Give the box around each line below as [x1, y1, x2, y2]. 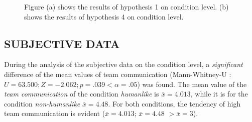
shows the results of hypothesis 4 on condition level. [24, 11, 184, 21]
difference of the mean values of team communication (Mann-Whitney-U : [4, 68, 231, 79]
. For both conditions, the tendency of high [108, 98, 241, 108]
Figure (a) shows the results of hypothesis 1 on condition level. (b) [24, 1, 229, 11]
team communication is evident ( [4, 108, 105, 118]
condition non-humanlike [4, 98, 80, 108]
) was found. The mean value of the [137, 78, 247, 89]
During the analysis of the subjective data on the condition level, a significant [4, 59, 243, 69]
